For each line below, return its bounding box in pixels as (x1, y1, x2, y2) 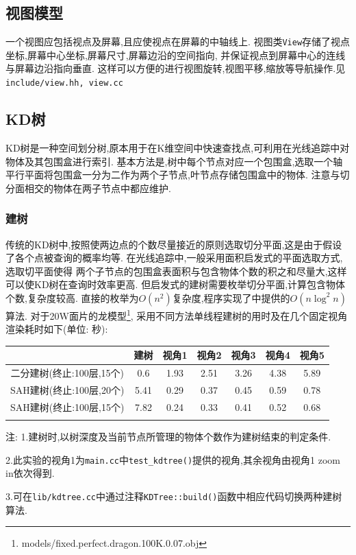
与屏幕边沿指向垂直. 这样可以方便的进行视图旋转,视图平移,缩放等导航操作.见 (5, 61, 346, 75)
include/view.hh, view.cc (5, 78, 123, 88)
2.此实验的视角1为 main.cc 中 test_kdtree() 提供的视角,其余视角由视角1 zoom (5, 452, 340, 467)
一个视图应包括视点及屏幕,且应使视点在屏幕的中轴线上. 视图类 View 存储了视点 (5, 34, 351, 49)
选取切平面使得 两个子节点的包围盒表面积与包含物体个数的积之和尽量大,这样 (5, 263, 347, 278)
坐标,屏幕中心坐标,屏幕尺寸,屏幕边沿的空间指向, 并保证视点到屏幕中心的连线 (5, 47, 346, 62)
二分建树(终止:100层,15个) (10, 366, 125, 380)
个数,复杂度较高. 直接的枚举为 (5, 290, 139, 305)
